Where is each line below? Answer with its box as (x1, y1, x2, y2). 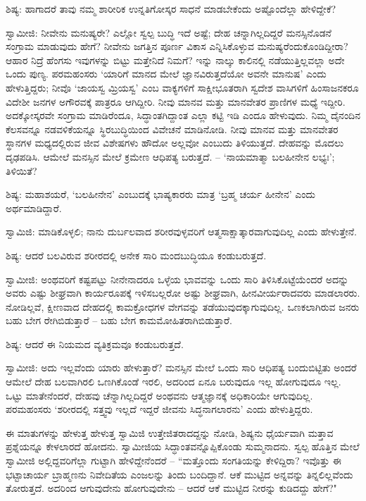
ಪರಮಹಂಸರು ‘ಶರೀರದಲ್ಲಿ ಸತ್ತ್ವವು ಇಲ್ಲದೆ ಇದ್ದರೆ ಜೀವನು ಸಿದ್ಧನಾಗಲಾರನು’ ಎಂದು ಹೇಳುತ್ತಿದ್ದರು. (6, 402, 313, 416)
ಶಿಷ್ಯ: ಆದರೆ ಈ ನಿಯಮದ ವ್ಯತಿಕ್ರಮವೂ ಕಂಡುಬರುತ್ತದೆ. (6, 336, 184, 351)
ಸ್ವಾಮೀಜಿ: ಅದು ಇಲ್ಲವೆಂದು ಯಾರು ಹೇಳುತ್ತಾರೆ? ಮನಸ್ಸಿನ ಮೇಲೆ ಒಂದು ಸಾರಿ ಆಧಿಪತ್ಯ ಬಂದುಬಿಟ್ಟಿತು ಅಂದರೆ (6, 360, 357, 375)
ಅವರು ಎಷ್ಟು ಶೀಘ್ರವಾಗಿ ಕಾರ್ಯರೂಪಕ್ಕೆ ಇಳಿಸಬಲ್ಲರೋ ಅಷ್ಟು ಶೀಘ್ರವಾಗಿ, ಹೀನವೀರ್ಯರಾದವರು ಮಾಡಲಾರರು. (6, 285, 360, 300)
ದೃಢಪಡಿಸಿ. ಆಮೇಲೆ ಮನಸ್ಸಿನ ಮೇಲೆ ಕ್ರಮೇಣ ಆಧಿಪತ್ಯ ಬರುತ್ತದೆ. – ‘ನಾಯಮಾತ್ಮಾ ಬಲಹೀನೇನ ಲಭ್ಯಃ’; (6, 149, 335, 163)
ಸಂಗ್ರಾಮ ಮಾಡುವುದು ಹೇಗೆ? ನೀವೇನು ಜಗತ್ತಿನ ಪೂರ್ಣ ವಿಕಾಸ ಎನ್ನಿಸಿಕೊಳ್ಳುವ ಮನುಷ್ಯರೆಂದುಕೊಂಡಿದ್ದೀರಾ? (6, 39, 348, 54)
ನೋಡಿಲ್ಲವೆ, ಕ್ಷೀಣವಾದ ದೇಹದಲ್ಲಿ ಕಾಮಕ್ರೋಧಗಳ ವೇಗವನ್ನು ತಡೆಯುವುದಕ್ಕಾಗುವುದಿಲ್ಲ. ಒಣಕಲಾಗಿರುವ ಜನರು (6, 299, 360, 314)
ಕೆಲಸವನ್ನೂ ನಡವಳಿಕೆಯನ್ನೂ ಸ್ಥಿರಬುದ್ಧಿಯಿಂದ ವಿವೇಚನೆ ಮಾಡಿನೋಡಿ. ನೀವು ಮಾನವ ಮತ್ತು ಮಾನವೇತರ (6, 121, 339, 136)
